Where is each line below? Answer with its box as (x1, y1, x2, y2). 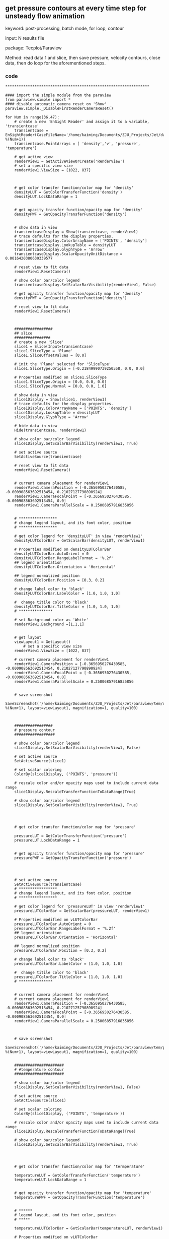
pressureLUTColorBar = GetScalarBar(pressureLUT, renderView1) (14, 908, 150, 914)
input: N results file (5, 35, 44, 41)
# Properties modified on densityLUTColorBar (14, 547, 112, 552)
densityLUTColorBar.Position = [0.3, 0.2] (14, 578, 105, 583)
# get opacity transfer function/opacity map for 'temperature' (14, 1191, 152, 1196)
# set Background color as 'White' (14, 617, 89, 623)
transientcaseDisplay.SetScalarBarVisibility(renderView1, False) (14, 282, 156, 288)
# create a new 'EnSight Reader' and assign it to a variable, (14, 119, 150, 124)
